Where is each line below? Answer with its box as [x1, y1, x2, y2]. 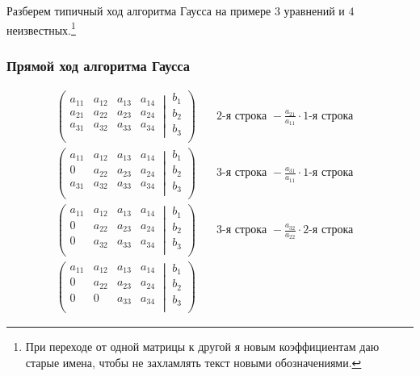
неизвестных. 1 [6, 19, 76, 38]
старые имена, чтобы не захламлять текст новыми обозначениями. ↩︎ [25, 354, 362, 371]
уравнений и [283, 2, 345, 19]
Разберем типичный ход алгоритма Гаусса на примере [6, 2, 271, 19]
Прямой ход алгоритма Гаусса [6, 55, 190, 75]
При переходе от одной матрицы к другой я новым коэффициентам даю [25, 338, 380, 355]
